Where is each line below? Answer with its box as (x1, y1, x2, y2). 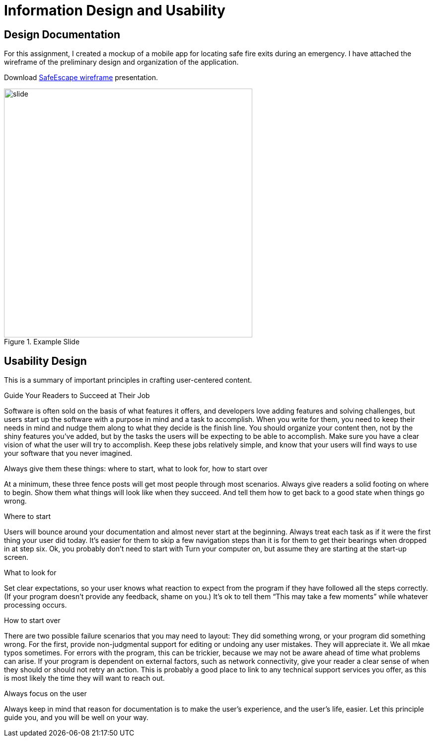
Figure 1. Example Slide (4, 337, 80, 346)
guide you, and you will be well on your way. (4, 713, 148, 722)
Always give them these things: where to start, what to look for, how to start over (4, 464, 268, 473)
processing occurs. (4, 601, 67, 610)
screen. (4, 553, 29, 562)
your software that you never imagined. (4, 449, 133, 458)
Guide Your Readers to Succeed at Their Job (4, 391, 150, 400)
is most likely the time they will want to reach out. (4, 674, 165, 683)
